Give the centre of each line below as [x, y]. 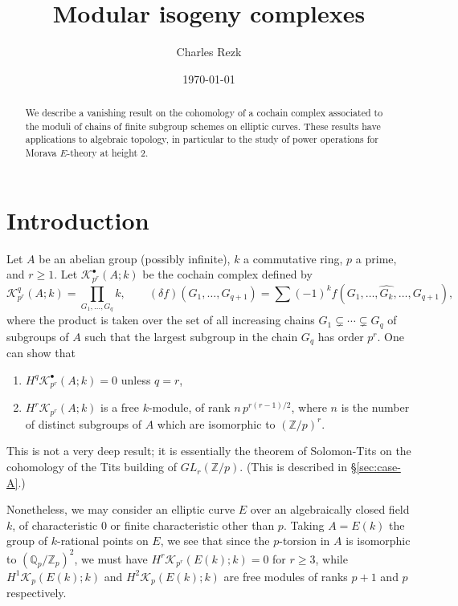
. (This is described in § [298, 467]
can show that [41, 353]
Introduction [78, 220]
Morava [41, 153]
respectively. [37, 592]
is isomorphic [378, 541]
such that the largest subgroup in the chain [191, 336]
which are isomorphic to [216, 423]
